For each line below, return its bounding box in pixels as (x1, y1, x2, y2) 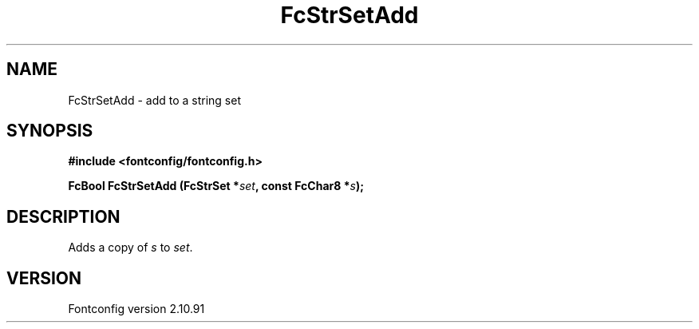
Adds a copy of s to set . (68, 240, 193, 255)
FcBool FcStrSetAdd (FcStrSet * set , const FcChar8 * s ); (68, 179, 364, 193)
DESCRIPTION (6, 206, 120, 227)
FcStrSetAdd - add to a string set (68, 93, 241, 107)
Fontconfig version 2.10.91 (68, 302, 205, 316)
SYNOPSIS (6, 121, 93, 141)
